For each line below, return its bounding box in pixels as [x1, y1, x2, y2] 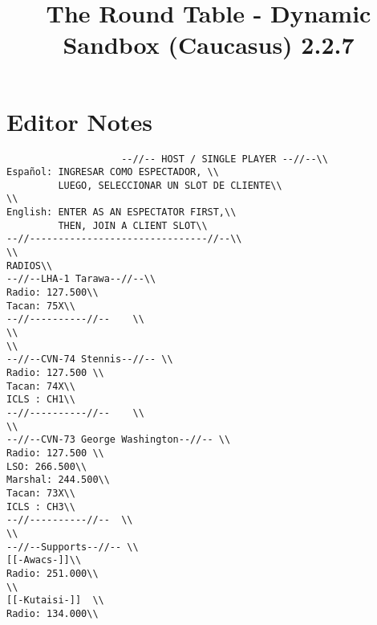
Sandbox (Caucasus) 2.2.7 [63, 28, 355, 61]
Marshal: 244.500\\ [6, 474, 110, 486]
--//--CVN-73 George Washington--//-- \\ [6, 434, 231, 446]
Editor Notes [6, 104, 152, 137]
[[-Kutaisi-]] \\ [6, 594, 104, 607]
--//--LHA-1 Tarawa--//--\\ [6, 273, 156, 285]
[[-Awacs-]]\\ [6, 554, 82, 566]
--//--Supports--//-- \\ [6, 541, 139, 553]
